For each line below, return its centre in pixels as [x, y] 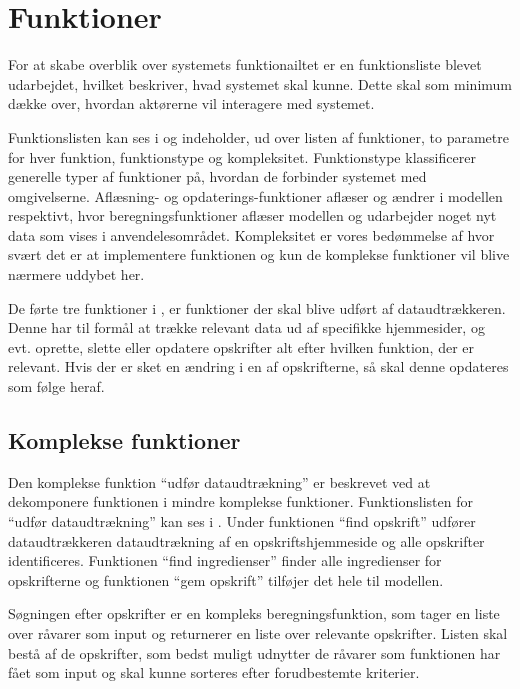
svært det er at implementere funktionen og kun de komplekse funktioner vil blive [259, 254]
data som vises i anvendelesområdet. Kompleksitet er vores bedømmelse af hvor [251, 234]
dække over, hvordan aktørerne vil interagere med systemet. [191, 103]
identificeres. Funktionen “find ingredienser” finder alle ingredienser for [225, 560]
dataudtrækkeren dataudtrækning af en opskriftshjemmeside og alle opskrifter [246, 540]
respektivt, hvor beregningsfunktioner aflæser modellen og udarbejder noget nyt [252, 215]
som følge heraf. [56, 386]
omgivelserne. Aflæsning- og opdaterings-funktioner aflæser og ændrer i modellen [255, 195]
